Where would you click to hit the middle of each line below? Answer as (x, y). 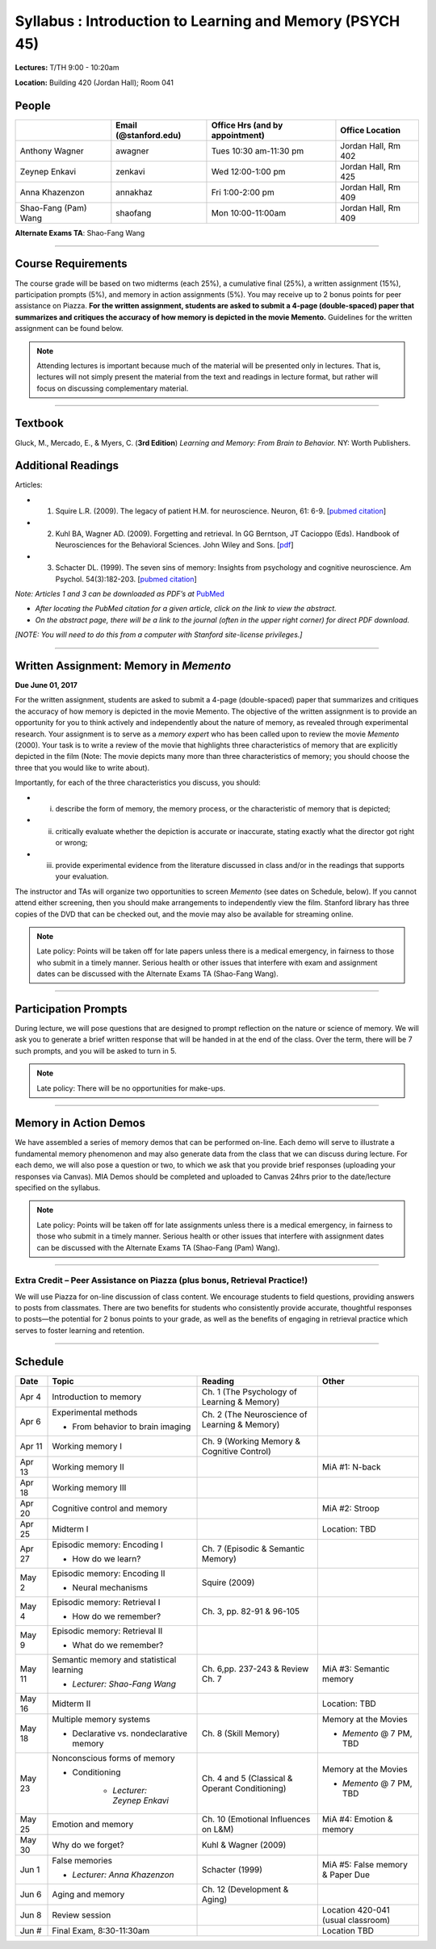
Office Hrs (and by (247, 125)
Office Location (371, 130)
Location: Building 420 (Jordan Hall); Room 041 (94, 82)
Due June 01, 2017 (46, 685)
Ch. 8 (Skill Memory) (241, 1733)
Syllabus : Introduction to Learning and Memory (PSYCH (208, 21)
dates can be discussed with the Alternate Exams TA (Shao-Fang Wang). (157, 974)
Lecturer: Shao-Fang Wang (124, 1683)
